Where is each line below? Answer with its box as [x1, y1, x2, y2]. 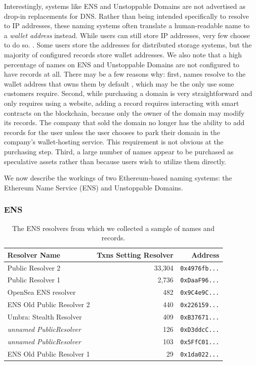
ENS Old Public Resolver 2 [7, 299, 90, 310]
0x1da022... [180, 351, 219, 358]
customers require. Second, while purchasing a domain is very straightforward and [4, 88, 253, 98]
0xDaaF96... [180, 277, 219, 284]
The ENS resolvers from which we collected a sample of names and [12, 223, 214, 233]
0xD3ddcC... [180, 326, 219, 334]
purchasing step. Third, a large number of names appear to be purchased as [4, 146, 234, 156]
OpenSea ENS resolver [7, 287, 76, 297]
